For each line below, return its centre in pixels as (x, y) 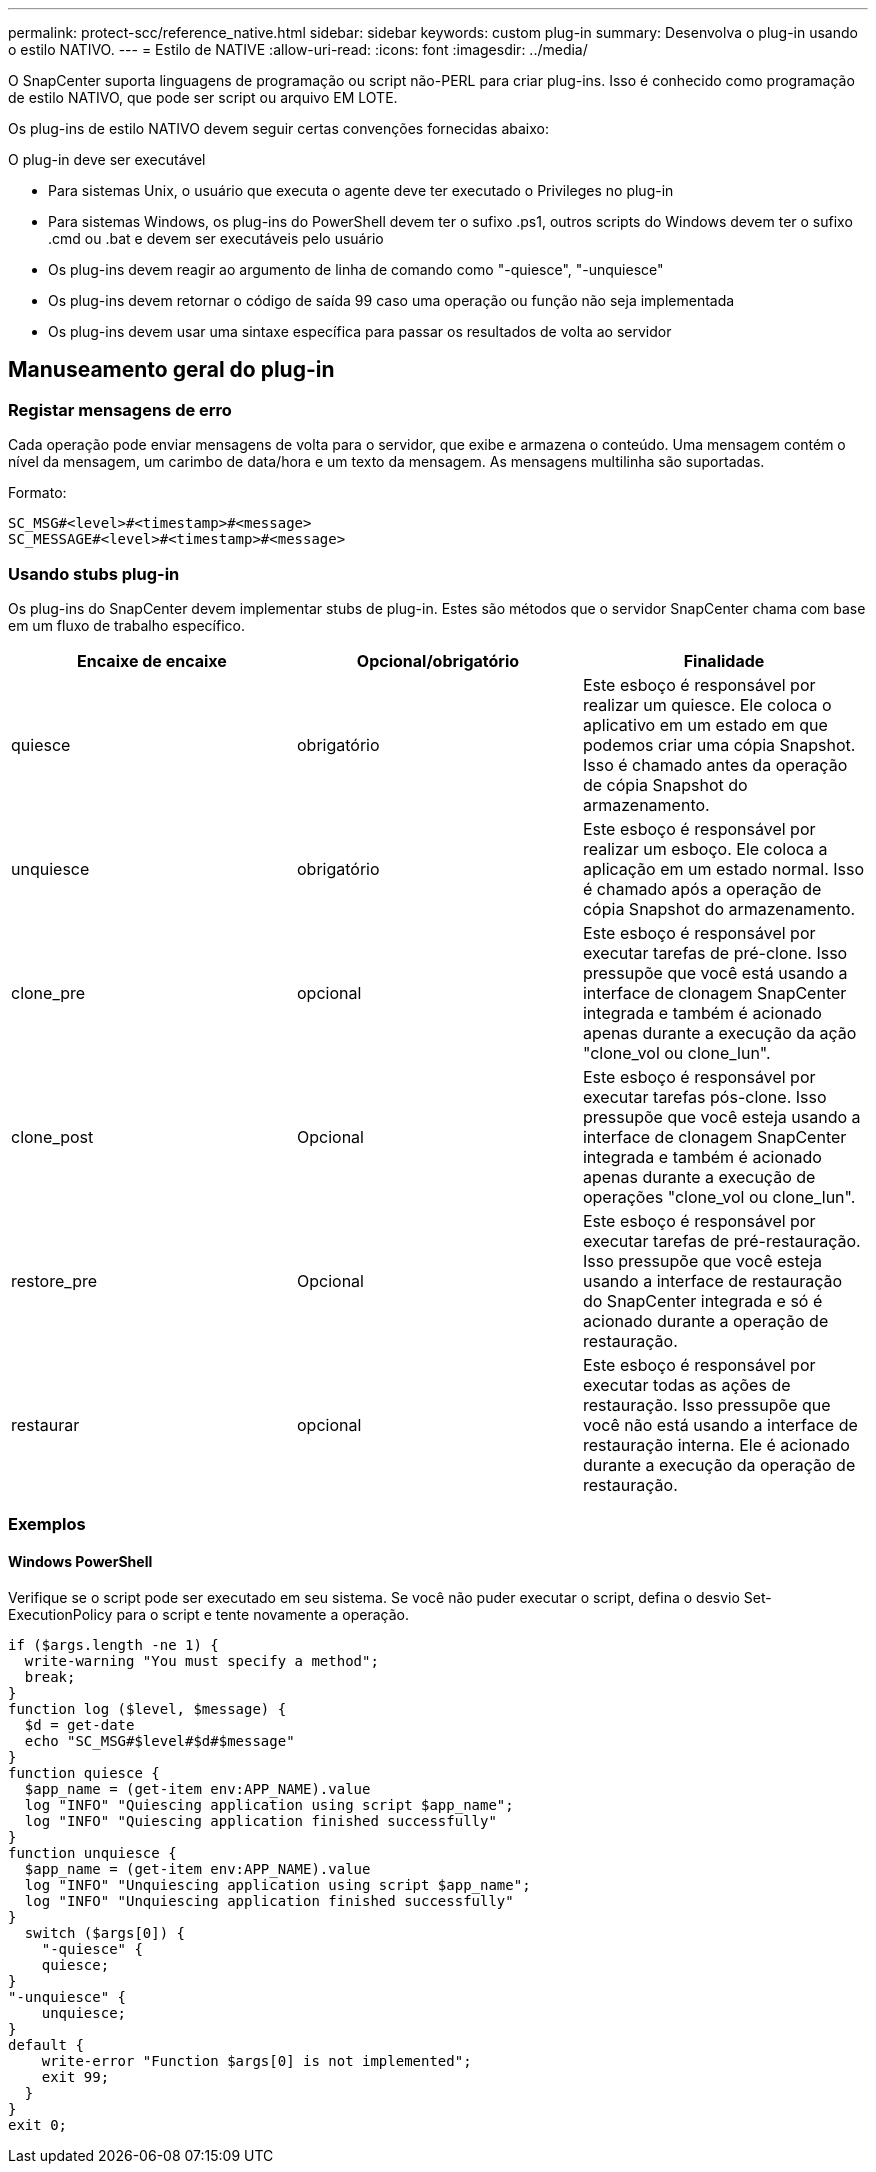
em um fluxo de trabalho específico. (126, 625)
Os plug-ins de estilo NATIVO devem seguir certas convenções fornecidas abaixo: (278, 128)
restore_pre (54, 1280)
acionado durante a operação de (705, 1320)
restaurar (45, 1424)
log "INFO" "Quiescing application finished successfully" (260, 1820)
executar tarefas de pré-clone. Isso (715, 952)
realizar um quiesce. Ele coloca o (707, 704)
